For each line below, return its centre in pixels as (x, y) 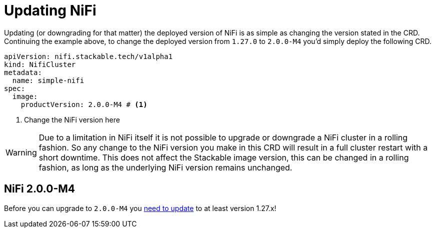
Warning (21, 152)
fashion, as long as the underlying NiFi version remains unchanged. (165, 167)
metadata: (23, 72)
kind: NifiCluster (40, 64)
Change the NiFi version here (72, 119)
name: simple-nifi (48, 80)
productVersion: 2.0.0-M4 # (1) (84, 104)
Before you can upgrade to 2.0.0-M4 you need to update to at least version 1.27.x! (140, 208)
